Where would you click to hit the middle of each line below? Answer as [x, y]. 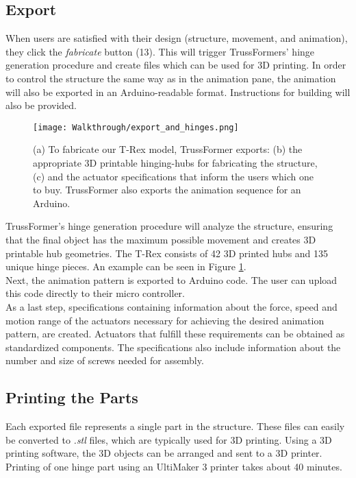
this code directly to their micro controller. [95, 293]
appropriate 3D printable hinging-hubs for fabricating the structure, [175, 163]
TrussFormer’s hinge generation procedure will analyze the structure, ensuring [169, 226]
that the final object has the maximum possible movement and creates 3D [161, 239]
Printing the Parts [72, 397]
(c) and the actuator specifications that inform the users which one [173, 176]
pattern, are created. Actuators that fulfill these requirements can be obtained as [175, 334]
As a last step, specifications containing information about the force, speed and [171, 306]
